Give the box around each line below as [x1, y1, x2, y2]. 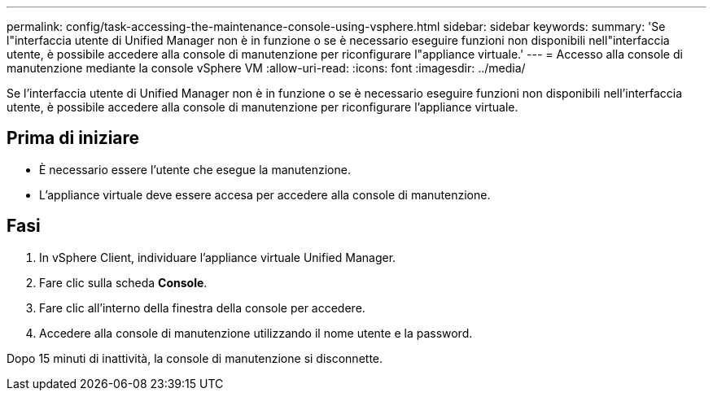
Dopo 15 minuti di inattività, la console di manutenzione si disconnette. [7, 351, 383, 365]
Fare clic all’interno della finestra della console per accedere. [39, 300, 365, 315]
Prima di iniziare [7, 128, 140, 149]
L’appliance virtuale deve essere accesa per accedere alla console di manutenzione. [39, 187, 491, 202]
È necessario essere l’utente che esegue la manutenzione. [39, 162, 351, 177]
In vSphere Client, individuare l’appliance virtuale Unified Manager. [39, 250, 396, 264]
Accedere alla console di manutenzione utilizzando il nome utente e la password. [39, 325, 473, 340]
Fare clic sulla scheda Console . [39, 275, 208, 290]
